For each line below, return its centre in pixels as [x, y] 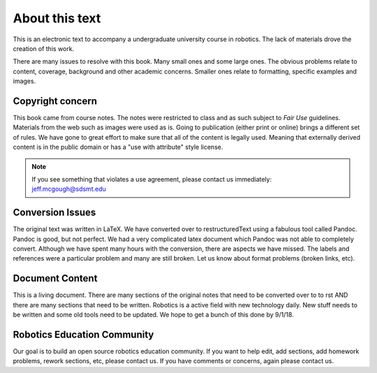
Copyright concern [55, 101]
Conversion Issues [54, 213]
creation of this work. [44, 48]
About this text [57, 18]
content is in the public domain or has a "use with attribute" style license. [118, 147]
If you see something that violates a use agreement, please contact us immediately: [152, 179]
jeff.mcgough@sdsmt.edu [69, 189]
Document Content [55, 278]
